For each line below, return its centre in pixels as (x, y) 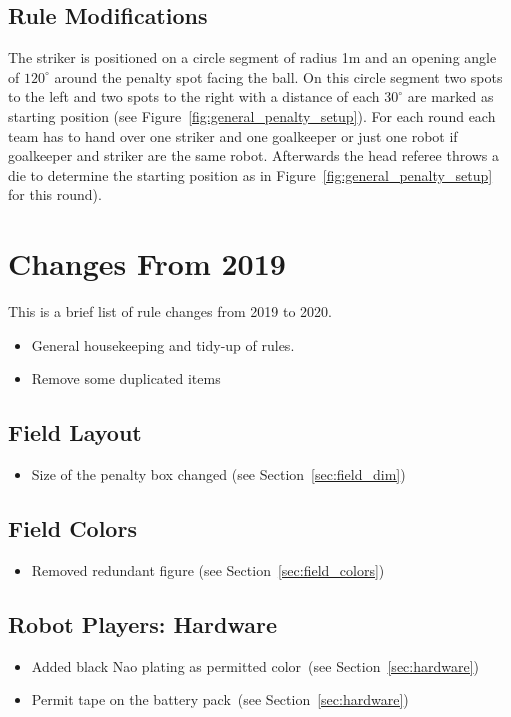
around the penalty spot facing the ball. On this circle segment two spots (278, 76)
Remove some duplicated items (126, 378)
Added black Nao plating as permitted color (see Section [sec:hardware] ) (255, 665)
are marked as (450, 96)
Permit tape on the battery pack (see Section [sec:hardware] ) (220, 699)
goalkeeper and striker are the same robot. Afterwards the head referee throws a (254, 155)
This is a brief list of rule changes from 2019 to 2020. (170, 311)
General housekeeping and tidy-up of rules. (163, 344)
